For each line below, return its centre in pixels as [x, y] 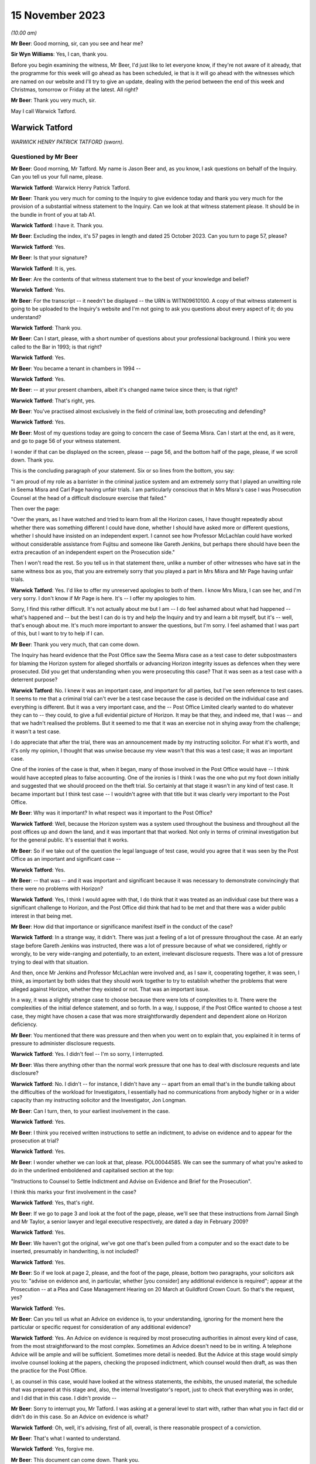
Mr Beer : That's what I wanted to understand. [66, 1438]
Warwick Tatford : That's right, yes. [53, 401]
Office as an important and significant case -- [66, 859]
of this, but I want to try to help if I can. [58, 634]
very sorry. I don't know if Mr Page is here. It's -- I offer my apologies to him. [103, 598]
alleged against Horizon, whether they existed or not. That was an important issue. [110, 989]
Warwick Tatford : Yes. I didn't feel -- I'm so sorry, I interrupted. [87, 1054]
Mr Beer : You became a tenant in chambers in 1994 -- [76, 368]
